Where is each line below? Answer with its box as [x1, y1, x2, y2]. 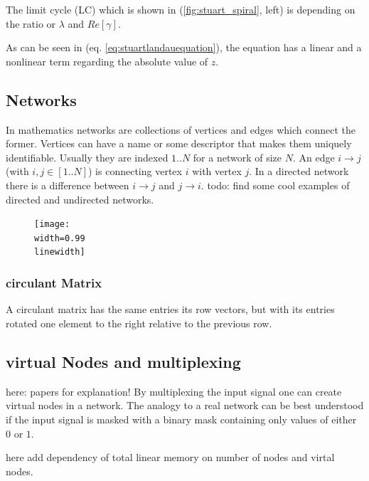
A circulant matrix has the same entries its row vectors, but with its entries [6, 302, 335, 317]
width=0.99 [34, 233, 85, 243]
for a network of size [193, 149, 282, 164]
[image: [34, 219, 70, 230]
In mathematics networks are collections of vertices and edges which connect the [6, 122, 355, 137]
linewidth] [34, 247, 85, 258]
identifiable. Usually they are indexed [6, 149, 169, 164]
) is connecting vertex [88, 164, 182, 179]
